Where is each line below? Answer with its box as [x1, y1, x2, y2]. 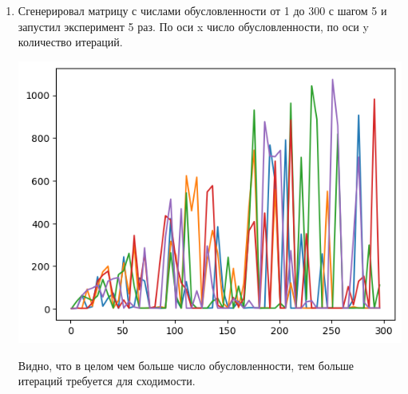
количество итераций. [18, 33, 123, 50]
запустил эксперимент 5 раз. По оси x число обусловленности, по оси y [18, 18, 369, 34]
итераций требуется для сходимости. [18, 372, 196, 389]
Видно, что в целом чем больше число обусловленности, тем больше [18, 357, 355, 373]
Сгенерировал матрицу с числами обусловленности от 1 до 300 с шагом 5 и [18, 2, 387, 18]
